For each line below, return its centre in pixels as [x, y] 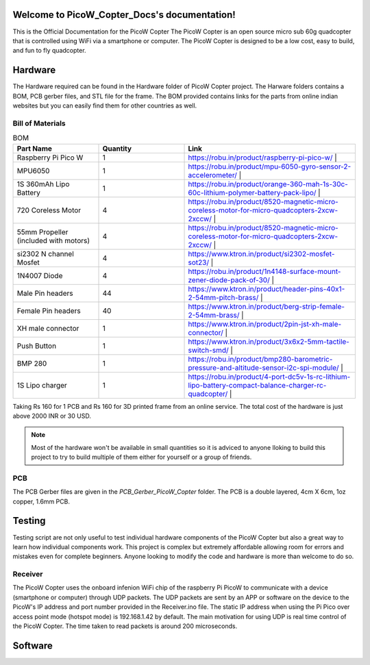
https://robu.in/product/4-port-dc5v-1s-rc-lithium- [269, 377]
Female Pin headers [49, 310]
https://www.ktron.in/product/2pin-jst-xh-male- [265, 324]
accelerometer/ [213, 175]
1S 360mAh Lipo [43, 184]
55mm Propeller [42, 231]
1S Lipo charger [42, 385]
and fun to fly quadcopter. [49, 51]
